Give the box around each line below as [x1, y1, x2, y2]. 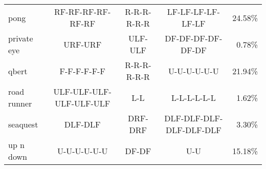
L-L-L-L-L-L [171, 91, 216, 103]
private [8, 32, 33, 44]
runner [8, 97, 32, 109]
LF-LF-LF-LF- [167, 6, 220, 17]
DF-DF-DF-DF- [165, 32, 223, 44]
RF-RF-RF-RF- [54, 6, 111, 17]
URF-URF [63, 38, 102, 50]
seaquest [8, 118, 38, 130]
